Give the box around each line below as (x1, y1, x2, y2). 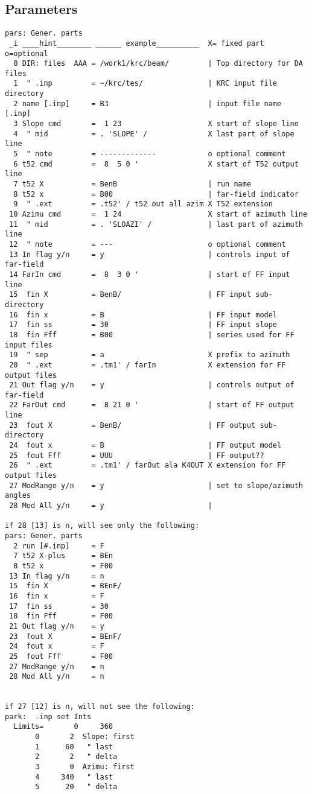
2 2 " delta (35, 752, 118, 761)
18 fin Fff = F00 (9, 612, 113, 621)
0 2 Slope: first (35, 732, 135, 742)
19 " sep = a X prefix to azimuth (9, 351, 290, 360)
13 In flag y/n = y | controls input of (9, 250, 290, 259)
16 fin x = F (9, 591, 104, 600)
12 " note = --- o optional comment (9, 240, 286, 249)
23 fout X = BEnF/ (9, 632, 122, 641)
